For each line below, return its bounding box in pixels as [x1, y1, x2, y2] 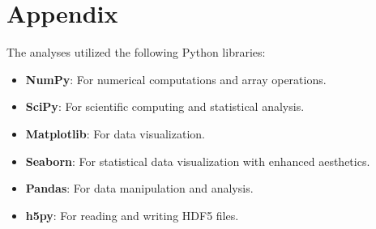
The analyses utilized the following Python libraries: [6, 44, 266, 61]
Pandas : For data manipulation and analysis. [25, 180, 254, 197]
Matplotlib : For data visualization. [25, 125, 205, 142]
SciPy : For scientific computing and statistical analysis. [25, 98, 305, 115]
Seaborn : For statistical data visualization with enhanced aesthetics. [25, 152, 370, 169]
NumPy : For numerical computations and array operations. [25, 70, 327, 87]
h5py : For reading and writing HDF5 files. [25, 206, 239, 223]
